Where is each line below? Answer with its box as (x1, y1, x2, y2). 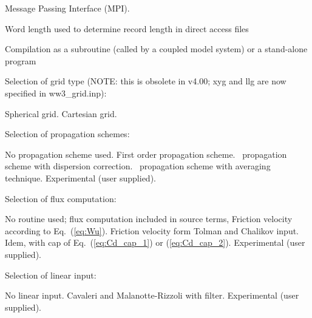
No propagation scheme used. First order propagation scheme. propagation (5, 147, 287, 160)
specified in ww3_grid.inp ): (5, 86, 107, 99)
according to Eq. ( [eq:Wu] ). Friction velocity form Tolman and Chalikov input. (5, 224, 299, 237)
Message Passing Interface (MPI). (5, 2, 130, 14)
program (5, 54, 36, 67)
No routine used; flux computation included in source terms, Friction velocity (5, 212, 293, 225)
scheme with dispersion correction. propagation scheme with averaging (5, 160, 271, 172)
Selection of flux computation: (5, 192, 117, 205)
